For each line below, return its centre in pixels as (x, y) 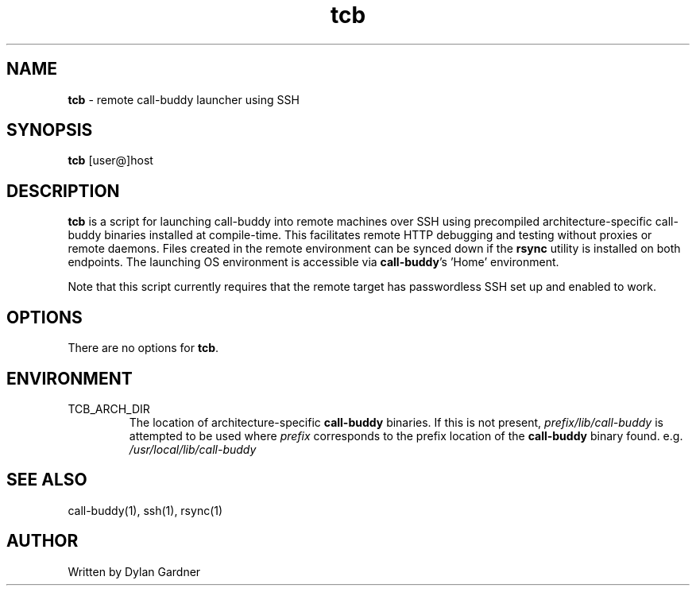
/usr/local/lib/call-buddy (193, 449)
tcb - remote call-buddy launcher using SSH (184, 99)
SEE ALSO (47, 480)
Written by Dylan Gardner (134, 571)
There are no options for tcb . (143, 348)
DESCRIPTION (63, 191)
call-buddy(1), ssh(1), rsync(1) (145, 510)
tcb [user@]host (110, 161)
